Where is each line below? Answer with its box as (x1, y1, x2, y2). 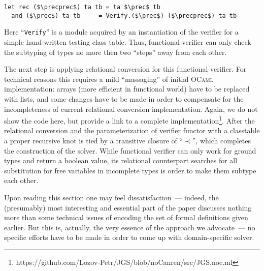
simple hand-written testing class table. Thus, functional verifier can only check (4, 36, 251, 47)
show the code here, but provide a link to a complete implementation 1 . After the (4, 114, 255, 126)
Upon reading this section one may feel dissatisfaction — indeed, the (4, 192, 219, 202)
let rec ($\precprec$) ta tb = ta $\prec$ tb (4, 4, 160, 11)
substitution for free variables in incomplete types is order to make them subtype (4, 165, 256, 175)
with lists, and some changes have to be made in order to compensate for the (4, 93, 244, 104)
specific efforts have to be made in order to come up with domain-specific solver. (4, 232, 254, 243)
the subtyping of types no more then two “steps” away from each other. (4, 46, 227, 57)
